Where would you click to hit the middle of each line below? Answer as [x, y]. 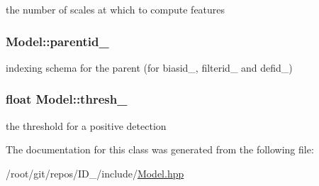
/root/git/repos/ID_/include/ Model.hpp [95, 173]
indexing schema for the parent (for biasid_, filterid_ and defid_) [149, 67]
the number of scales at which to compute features [116, 9]
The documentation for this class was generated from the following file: [160, 149]
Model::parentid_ [57, 41]
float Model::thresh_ [67, 99]
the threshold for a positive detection [86, 125]
